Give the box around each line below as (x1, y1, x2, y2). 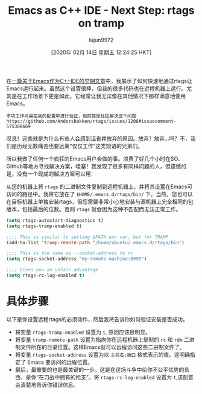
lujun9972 (89, 36, 114, 43)
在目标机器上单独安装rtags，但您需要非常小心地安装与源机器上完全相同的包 (6, 198, 194, 205)
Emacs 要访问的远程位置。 (27, 359, 93, 366)
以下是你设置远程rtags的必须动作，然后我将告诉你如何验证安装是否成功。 (6, 315, 188, 322)
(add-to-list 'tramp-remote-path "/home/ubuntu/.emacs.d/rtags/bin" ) (6, 239, 185, 245)
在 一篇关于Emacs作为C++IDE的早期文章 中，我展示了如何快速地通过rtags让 (6, 77, 192, 84)
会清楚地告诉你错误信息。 (14, 381, 79, 388)
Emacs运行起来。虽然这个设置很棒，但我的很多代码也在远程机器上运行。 (6, 85, 187, 92)
